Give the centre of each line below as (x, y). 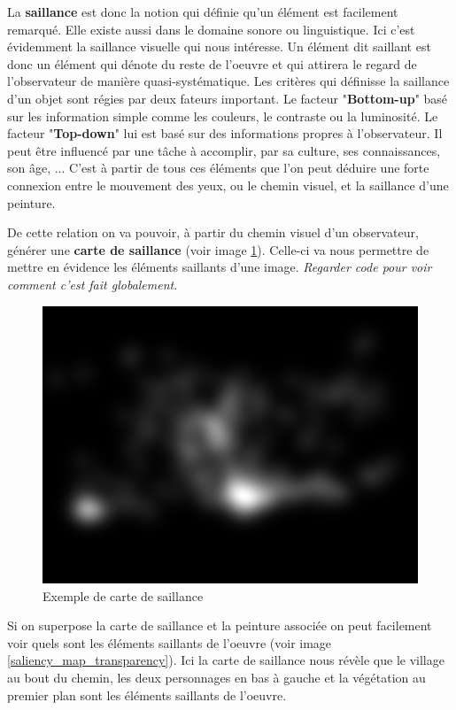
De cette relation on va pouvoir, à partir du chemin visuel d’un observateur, (213, 232)
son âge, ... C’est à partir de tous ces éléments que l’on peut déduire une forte (218, 168)
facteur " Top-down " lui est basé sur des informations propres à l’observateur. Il (225, 133)
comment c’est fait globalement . (93, 284)
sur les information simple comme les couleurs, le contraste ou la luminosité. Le (223, 116)
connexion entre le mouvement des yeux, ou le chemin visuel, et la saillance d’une (228, 185)
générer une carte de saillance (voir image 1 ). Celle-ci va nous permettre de (218, 249)
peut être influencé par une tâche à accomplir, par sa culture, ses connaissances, (224, 150)
